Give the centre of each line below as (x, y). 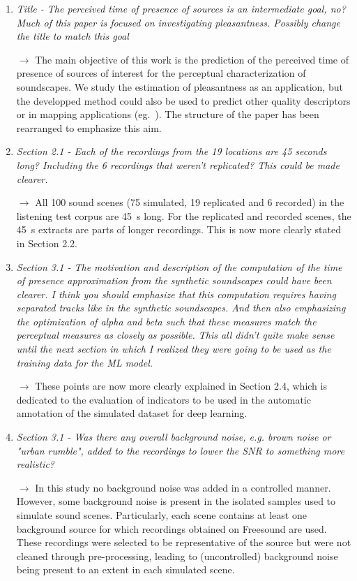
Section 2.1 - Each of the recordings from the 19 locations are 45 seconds (172, 151)
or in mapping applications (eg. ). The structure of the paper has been (168, 114)
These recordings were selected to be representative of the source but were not (184, 542)
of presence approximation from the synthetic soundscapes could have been (174, 280)
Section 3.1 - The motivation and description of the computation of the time (179, 266)
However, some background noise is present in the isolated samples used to (176, 501)
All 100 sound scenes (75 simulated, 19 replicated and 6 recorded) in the (190, 202)
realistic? (36, 464)
